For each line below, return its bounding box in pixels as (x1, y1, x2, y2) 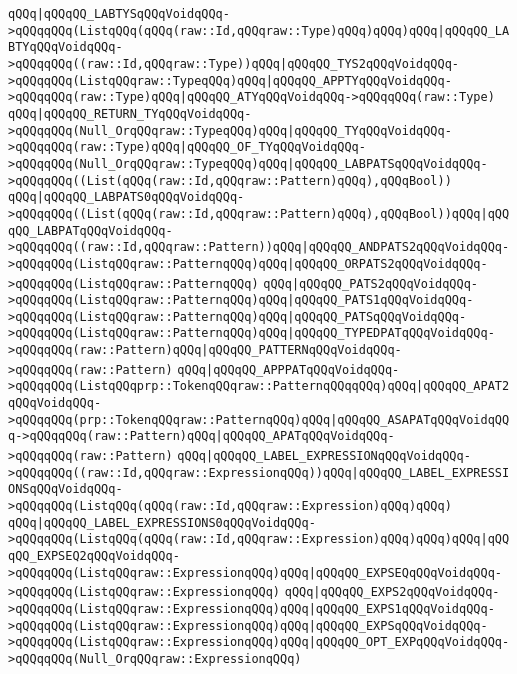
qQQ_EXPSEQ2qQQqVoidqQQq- (8, 549, 180, 563)
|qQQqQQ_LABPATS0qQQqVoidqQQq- (36, 190, 245, 205)
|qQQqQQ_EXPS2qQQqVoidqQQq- (313, 585, 500, 600)
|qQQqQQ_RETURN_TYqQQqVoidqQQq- (36, 106, 252, 121)
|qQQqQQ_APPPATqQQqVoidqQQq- (205, 362, 400, 377)
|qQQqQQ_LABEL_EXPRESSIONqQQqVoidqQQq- (205, 449, 471, 464)
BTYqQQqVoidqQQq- (8, 40, 123, 55)
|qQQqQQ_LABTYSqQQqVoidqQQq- (36, 7, 230, 21)
